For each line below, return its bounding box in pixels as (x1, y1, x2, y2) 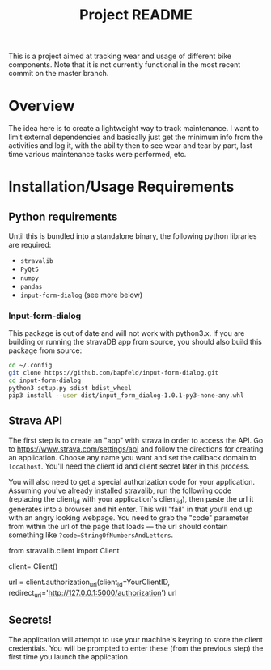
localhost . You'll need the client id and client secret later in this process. (8, 461, 250, 471)
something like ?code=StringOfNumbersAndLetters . (8, 530, 174, 540)
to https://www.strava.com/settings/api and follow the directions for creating (8, 443, 264, 454)
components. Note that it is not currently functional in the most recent (8, 60, 241, 70)
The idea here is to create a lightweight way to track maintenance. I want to (8, 124, 260, 134)
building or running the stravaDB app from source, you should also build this (8, 337, 263, 347)
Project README (79, 6, 193, 24)
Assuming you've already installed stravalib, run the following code (8, 486, 232, 495)
